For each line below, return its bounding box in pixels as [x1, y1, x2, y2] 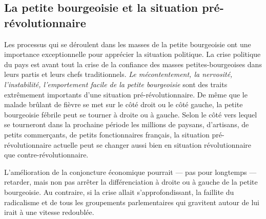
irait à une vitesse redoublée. [4, 207, 94, 217]
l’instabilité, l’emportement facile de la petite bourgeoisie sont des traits [4, 78, 228, 89]
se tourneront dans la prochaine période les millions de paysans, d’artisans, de [4, 119, 249, 130]
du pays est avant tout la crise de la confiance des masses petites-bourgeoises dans [4, 58, 262, 69]
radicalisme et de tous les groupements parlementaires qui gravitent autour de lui [4, 196, 259, 207]
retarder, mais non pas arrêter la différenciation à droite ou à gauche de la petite [4, 176, 258, 187]
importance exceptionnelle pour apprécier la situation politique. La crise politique [4, 49, 261, 59]
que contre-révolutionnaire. [4, 149, 89, 160]
